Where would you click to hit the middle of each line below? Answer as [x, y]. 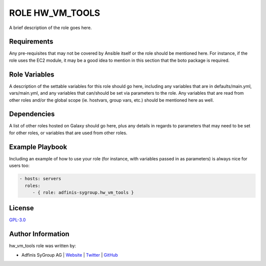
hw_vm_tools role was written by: [43, 246]
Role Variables [32, 74]
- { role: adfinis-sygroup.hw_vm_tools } [83, 192]
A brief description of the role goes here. [50, 28]
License [21, 208]
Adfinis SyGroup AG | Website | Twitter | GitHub [70, 255]
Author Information [39, 234]
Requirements [31, 42]
